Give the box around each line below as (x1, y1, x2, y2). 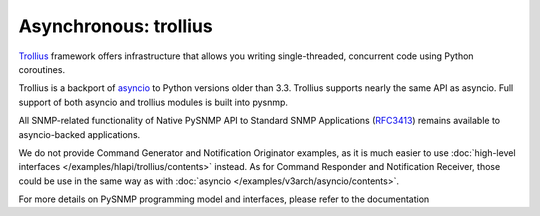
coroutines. (18, 63, 65, 75)
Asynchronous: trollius (18, 15, 214, 37)
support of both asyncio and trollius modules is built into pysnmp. (18, 96, 289, 108)
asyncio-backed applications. (18, 128, 141, 140)
